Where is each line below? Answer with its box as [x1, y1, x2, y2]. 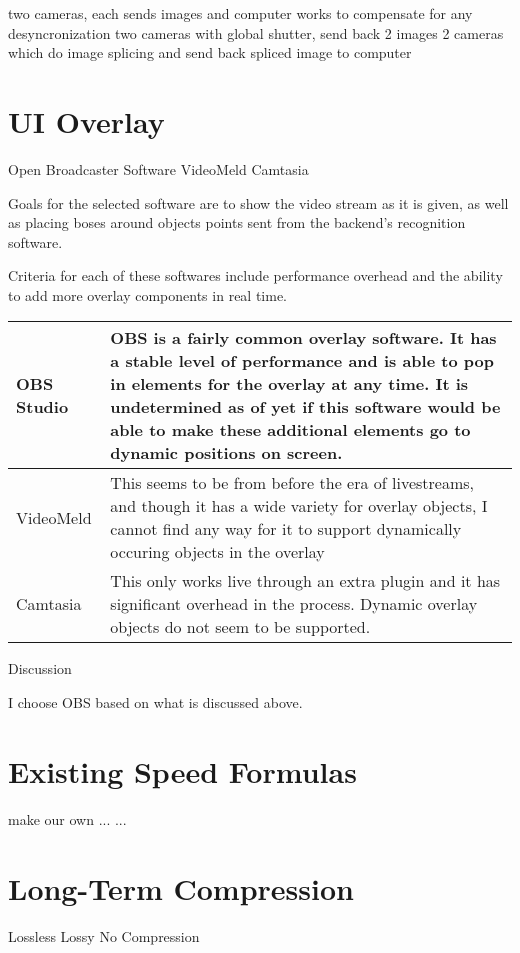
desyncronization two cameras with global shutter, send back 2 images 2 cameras [8, 22, 504, 43]
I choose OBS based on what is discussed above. [8, 692, 303, 713]
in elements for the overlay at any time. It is [110, 372, 469, 396]
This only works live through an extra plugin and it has [110, 569, 501, 593]
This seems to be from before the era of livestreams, [110, 471, 474, 495]
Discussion [8, 658, 72, 679]
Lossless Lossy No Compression [8, 925, 200, 946]
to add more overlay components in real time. [8, 284, 288, 305]
